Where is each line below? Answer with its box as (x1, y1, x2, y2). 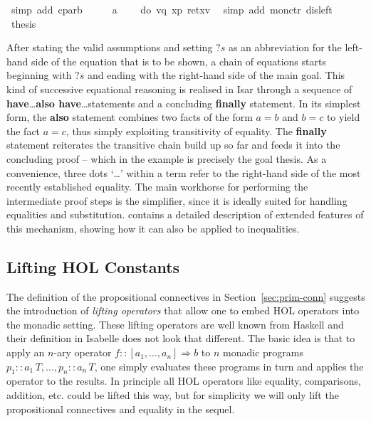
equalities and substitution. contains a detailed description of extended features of (6, 207, 364, 222)
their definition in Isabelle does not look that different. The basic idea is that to (6, 331, 355, 346)
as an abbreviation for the (228, 40, 342, 55)
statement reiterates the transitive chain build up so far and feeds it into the (6, 137, 340, 152)
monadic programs (223, 345, 303, 360)
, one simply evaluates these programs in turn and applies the (94, 358, 364, 373)
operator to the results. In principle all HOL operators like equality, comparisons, (6, 373, 361, 388)
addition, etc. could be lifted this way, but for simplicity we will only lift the (6, 388, 339, 403)
